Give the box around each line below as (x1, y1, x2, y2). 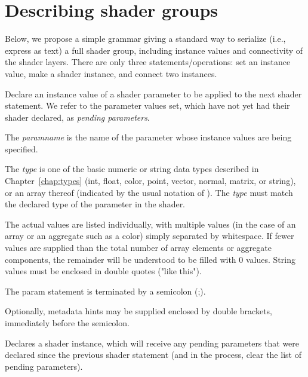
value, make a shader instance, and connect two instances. (5, 67, 217, 79)
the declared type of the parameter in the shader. (5, 198, 186, 210)
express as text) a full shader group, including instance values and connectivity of (5, 44, 303, 56)
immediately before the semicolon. (5, 317, 130, 329)
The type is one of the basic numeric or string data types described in (5, 163, 259, 175)
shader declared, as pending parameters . (5, 111, 150, 123)
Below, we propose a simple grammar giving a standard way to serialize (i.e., (5, 32, 286, 45)
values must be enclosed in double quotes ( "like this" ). (5, 265, 202, 277)
